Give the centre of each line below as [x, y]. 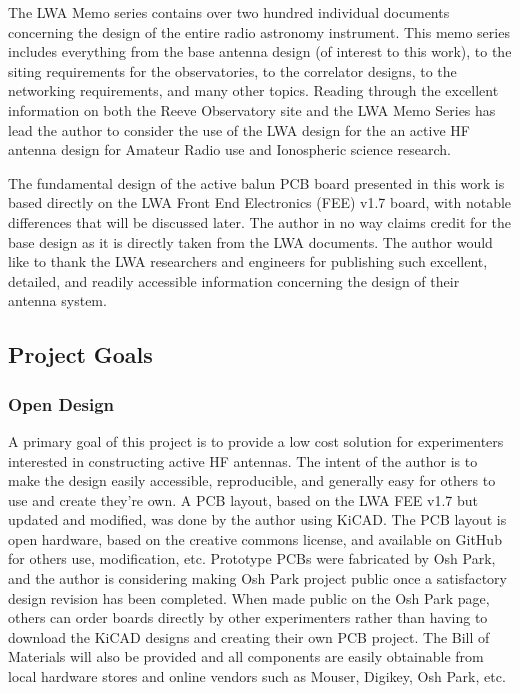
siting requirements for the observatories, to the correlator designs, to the [232, 70]
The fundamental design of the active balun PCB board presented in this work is [256, 182]
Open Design [61, 403]
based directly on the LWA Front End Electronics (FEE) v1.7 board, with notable [260, 202]
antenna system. [57, 300]
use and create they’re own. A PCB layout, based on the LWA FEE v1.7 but [243, 499]
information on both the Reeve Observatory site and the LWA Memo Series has [252, 109]
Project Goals [80, 354]
